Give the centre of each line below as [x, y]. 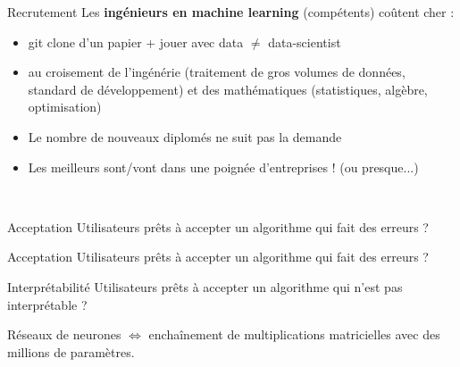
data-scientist [305, 42]
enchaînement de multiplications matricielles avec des [294, 334]
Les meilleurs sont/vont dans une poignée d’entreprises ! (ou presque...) [223, 167]
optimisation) [65, 107]
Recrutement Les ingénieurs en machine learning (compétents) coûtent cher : [231, 12]
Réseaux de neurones [64, 334]
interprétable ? [47, 304]
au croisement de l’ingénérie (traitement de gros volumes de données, [217, 72]
